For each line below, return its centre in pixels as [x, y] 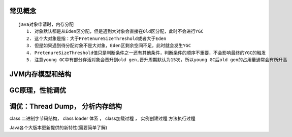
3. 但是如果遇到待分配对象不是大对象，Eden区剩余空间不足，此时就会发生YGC [109, 46]
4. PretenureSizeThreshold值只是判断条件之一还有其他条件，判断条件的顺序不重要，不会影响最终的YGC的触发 [146, 53]
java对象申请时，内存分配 [46, 25]
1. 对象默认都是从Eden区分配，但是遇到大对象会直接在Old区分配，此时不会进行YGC [115, 31]
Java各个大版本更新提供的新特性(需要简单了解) [58, 128]
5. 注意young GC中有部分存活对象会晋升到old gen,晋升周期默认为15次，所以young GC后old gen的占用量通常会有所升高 [157, 60]
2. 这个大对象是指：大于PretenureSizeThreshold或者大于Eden [96, 38]
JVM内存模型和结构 [40, 74]
